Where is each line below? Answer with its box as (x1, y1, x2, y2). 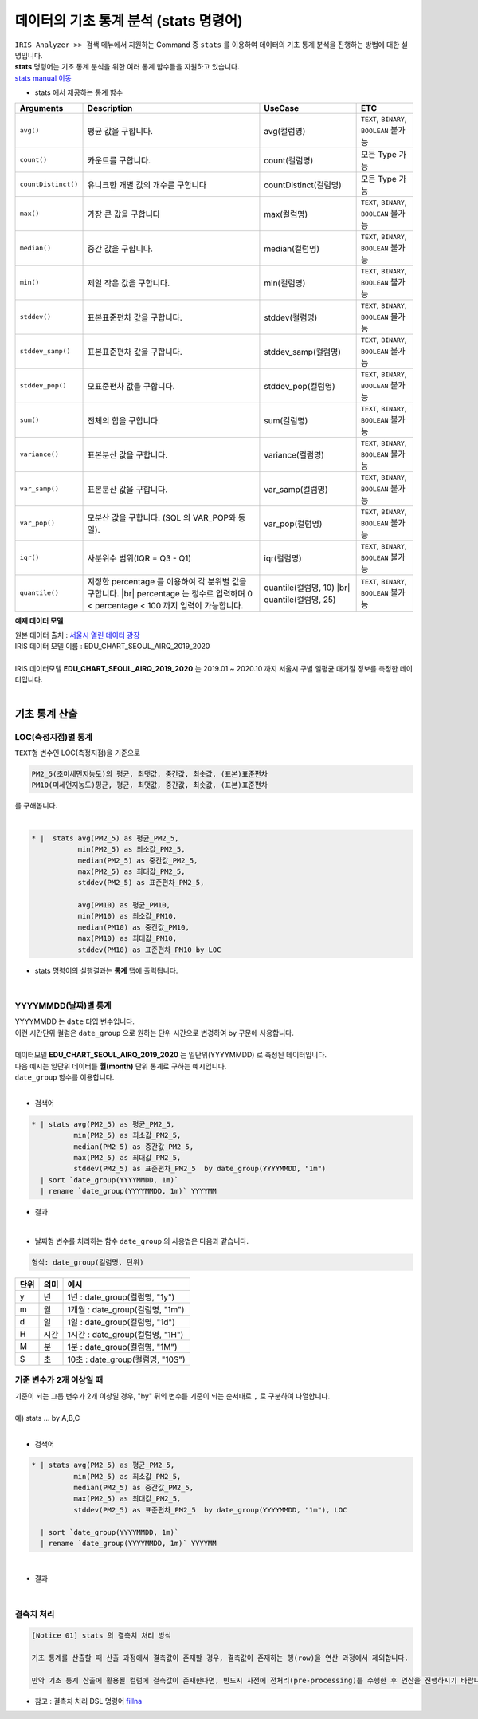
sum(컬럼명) (264, 415, 308, 426)
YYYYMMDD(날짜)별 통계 (14, 1000, 112, 1011)
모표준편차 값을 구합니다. (87, 380, 175, 391)
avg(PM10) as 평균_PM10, (77, 901, 171, 910)
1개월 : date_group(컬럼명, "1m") (67, 1304, 185, 1315)
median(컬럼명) (264, 243, 320, 254)
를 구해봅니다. (14, 801, 58, 811)
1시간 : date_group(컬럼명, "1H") (67, 1328, 184, 1339)
